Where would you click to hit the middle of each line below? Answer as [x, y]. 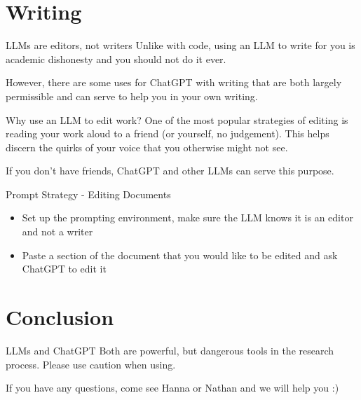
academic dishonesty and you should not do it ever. [116, 58]
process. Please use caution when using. [91, 364]
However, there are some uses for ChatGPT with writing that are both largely [174, 82]
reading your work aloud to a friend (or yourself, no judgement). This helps [168, 133]
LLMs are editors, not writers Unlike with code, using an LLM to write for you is [180, 45]
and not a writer [57, 232]
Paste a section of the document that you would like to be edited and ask [180, 255]
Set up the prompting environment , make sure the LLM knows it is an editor [188, 218]
